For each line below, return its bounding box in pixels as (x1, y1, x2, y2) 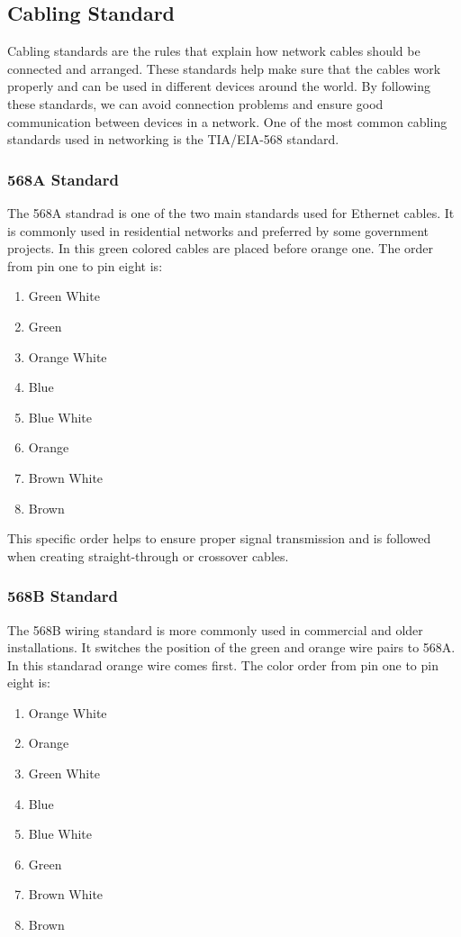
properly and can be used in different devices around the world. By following (7, 77, 430, 96)
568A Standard (7, 168, 119, 190)
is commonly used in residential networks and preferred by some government (7, 221, 429, 240)
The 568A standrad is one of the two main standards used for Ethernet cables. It (7, 203, 455, 222)
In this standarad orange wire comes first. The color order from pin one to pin (7, 655, 438, 674)
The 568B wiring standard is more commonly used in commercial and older (7, 620, 423, 639)
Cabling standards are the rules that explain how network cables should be (7, 41, 420, 60)
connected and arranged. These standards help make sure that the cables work (7, 59, 441, 77)
